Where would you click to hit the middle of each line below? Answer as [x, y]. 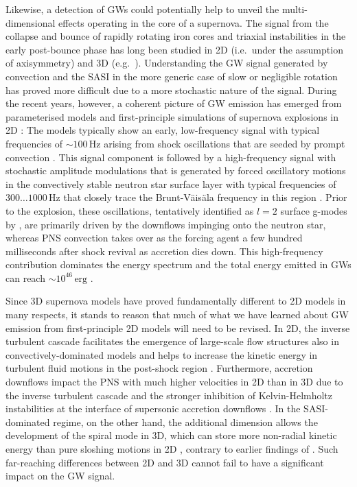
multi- [295, 9]
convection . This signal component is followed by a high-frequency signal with [171, 157]
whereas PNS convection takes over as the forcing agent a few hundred [154, 238]
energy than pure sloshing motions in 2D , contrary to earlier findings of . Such [172, 449]
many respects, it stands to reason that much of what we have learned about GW [177, 314]
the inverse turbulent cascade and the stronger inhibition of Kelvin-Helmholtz [169, 395]
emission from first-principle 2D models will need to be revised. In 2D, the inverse [178, 328]
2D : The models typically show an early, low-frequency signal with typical [163, 130]
